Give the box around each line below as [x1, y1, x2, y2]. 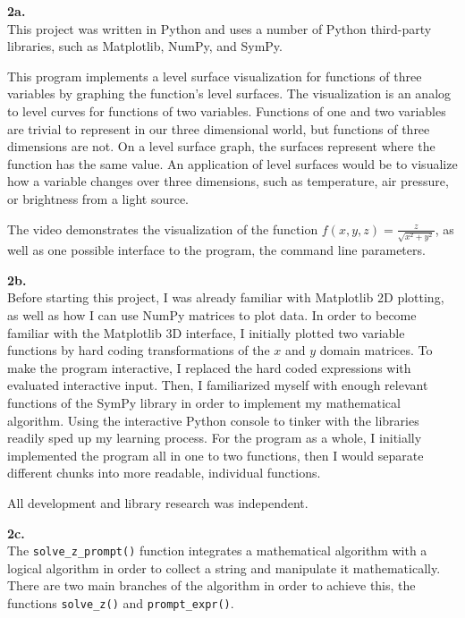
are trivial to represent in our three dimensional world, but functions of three [7, 119, 430, 138]
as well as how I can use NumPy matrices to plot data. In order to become [7, 306, 417, 325]
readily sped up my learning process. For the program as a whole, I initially [7, 428, 422, 447]
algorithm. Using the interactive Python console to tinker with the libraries [7, 411, 419, 429]
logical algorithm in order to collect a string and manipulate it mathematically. [7, 558, 441, 577]
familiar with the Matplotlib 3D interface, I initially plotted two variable [7, 323, 405, 342]
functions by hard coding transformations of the [7, 341, 270, 360]
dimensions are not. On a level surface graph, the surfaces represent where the [7, 137, 435, 156]
